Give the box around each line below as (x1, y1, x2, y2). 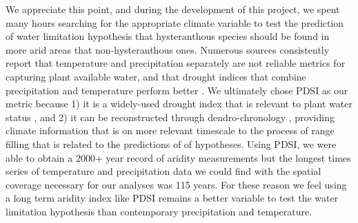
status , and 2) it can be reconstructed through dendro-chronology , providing (6, 109, 335, 124)
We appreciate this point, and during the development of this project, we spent (6, 2, 340, 16)
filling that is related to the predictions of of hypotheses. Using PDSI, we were (6, 136, 337, 151)
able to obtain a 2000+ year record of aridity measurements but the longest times (6, 150, 351, 164)
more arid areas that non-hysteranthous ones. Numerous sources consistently (6, 42, 330, 56)
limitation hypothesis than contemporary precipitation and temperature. (6, 204, 312, 218)
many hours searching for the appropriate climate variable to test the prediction (6, 15, 344, 30)
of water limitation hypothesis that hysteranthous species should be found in (6, 29, 330, 43)
